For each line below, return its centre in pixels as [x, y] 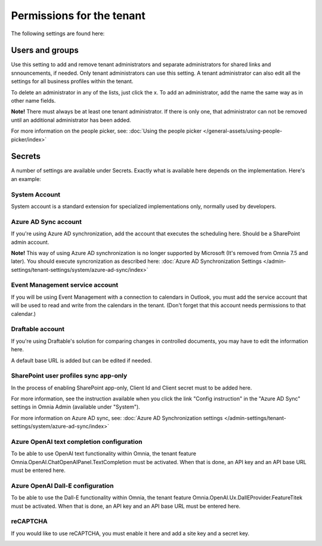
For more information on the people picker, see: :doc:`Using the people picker [106, 131]
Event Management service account [65, 285]
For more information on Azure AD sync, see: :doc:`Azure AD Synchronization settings [117, 418]
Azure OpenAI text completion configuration [77, 442]
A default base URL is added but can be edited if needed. [81, 360]
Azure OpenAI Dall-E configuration [62, 486]
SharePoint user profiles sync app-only [69, 376]
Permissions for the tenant [78, 16]
